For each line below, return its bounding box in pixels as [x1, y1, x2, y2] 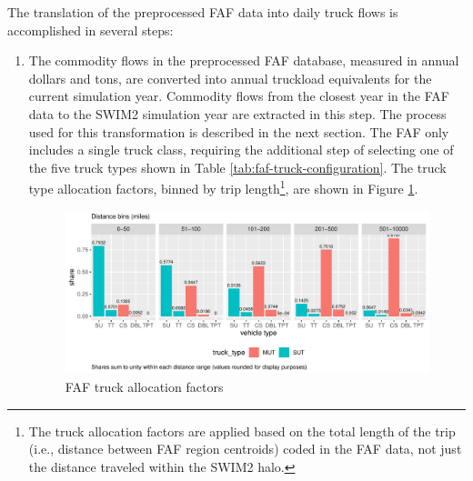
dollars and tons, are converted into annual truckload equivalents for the [28, 68, 432, 87]
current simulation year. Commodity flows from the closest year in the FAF [28, 86, 449, 105]
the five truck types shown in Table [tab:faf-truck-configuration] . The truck [28, 157, 447, 176]
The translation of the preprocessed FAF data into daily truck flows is [7, 3, 398, 21]
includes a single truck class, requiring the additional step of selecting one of [28, 140, 454, 159]
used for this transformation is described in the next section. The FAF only [28, 122, 449, 141]
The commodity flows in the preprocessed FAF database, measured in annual [28, 51, 459, 70]
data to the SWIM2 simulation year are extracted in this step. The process [28, 104, 447, 123]
